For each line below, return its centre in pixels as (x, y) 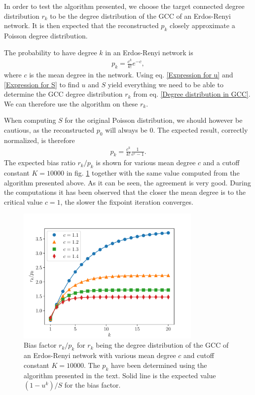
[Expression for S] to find (42, 84)
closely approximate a (202, 25)
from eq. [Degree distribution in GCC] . (192, 94)
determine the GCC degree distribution (63, 94)
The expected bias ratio (40, 162)
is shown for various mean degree (146, 162)
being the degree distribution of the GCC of (162, 345)
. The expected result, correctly (200, 130)
